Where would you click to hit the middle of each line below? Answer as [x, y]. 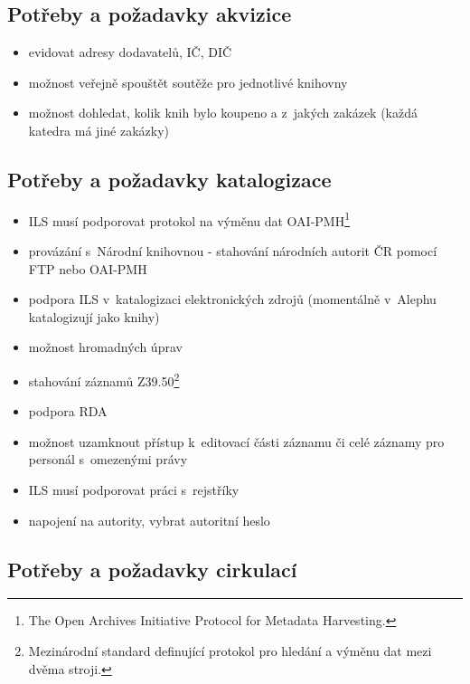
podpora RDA [68, 411]
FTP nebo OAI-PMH [88, 268]
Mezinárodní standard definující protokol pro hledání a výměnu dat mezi [230, 651]
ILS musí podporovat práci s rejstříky [134, 490]
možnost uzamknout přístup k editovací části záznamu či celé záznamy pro [236, 441]
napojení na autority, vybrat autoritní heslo [149, 520]
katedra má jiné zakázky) [99, 130]
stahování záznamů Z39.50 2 [104, 380]
